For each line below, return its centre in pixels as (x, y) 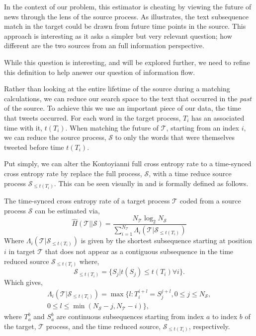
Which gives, (23, 282)
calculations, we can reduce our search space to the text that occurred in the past (128, 98)
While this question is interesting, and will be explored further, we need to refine (127, 62)
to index (225, 316)
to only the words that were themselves (175, 137)
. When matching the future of (112, 127)
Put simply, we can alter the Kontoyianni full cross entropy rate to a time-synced (128, 164)
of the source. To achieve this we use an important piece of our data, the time (123, 108)
